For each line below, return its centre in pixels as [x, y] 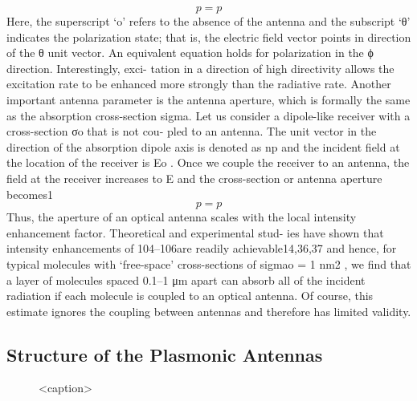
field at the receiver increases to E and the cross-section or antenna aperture [194, 178]
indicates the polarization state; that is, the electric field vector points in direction [209, 36]
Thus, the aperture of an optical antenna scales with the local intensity [182, 217]
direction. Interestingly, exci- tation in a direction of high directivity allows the [200, 68]
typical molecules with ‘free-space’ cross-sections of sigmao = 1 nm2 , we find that [209, 263]
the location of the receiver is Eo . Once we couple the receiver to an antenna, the [208, 162]
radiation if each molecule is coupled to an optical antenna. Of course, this [190, 296]
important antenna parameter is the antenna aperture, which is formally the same [208, 99]
